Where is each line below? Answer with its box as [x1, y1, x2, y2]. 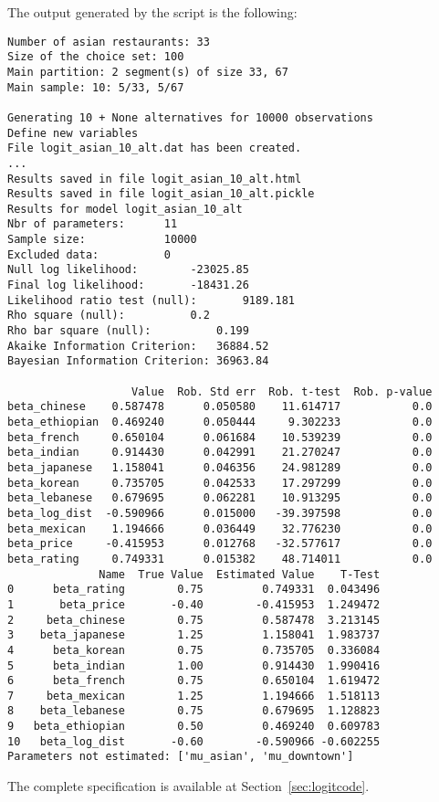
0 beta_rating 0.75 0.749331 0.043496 [7, 583, 381, 596]
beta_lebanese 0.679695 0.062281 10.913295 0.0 [7, 491, 433, 505]
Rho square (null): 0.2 [7, 309, 210, 322]
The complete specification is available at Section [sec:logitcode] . [7, 776, 370, 796]
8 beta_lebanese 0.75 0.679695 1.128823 [7, 704, 381, 718]
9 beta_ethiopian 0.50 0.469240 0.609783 [7, 720, 381, 733]
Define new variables [7, 126, 139, 140]
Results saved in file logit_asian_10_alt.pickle [7, 187, 315, 201]
